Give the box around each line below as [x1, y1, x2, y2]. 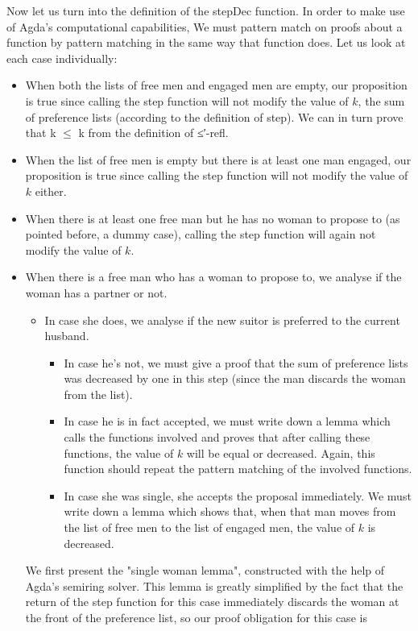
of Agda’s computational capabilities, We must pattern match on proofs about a [6, 18, 403, 35]
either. [35, 182, 67, 199]
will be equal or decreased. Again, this [186, 444, 375, 461]
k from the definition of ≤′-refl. [78, 124, 229, 141]
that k [25, 124, 56, 141]
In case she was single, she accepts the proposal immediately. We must [64, 487, 412, 504]
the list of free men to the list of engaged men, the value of [64, 519, 355, 536]
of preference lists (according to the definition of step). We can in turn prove [25, 108, 404, 125]
